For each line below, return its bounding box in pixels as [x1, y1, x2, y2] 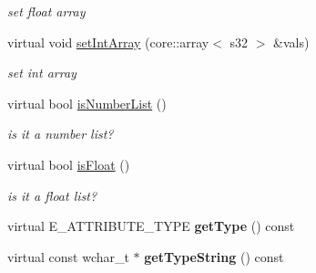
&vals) [273, 32, 310, 51]
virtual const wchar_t [7, 247, 129, 266]
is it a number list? [7, 124, 114, 143]
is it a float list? [7, 185, 97, 205]
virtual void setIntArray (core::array [7, 32, 209, 51]
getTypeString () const [144, 247, 284, 266]
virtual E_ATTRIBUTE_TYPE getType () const [7, 216, 295, 236]
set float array [7, 2, 86, 20]
